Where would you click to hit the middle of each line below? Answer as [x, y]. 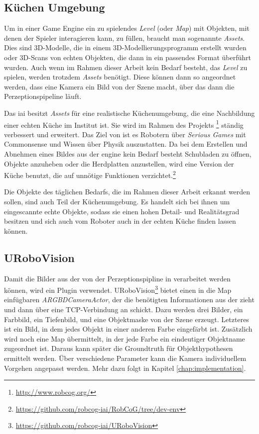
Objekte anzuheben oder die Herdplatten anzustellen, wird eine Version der [119, 163]
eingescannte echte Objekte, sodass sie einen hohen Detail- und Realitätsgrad [122, 211]
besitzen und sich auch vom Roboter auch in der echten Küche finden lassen [120, 221]
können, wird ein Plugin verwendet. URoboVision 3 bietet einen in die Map [118, 289]
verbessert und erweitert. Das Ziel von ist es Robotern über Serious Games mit [125, 134]
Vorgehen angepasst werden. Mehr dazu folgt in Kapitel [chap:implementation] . [125, 368]
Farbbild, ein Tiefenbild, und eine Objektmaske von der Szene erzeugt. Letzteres [127, 319]
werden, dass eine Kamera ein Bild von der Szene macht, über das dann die [119, 86]
